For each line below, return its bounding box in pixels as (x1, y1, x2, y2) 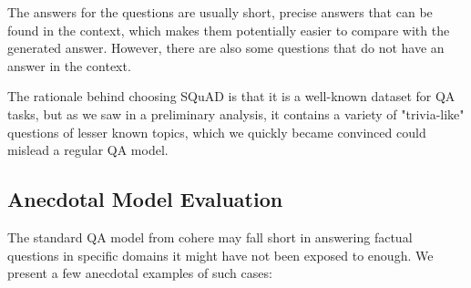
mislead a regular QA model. (7, 140, 169, 159)
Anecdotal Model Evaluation (7, 185, 283, 213)
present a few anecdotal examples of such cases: (7, 263, 272, 283)
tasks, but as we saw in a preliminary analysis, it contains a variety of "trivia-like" (7, 104, 465, 123)
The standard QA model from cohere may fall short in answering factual (7, 227, 413, 246)
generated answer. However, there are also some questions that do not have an (7, 38, 445, 57)
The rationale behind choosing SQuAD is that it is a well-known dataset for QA (7, 87, 456, 106)
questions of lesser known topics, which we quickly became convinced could (7, 122, 426, 141)
